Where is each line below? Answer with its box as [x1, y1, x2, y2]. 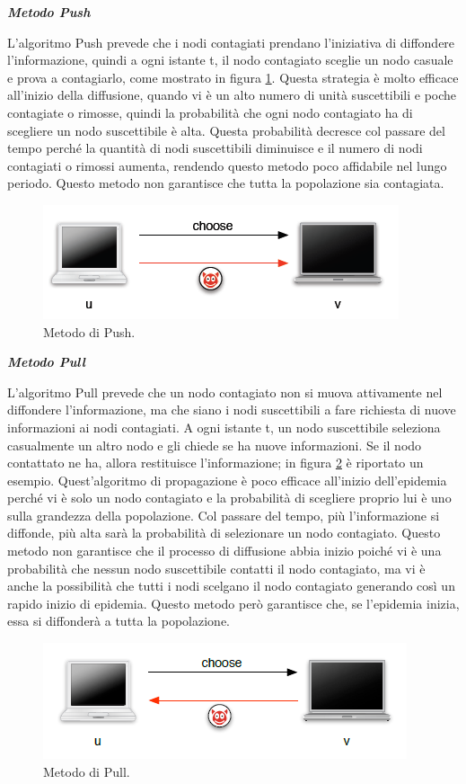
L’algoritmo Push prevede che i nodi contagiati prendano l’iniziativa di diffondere [7, 32, 455, 51]
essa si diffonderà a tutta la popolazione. [7, 611, 230, 630]
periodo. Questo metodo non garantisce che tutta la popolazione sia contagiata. [7, 174, 444, 192]
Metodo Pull [7, 352, 85, 371]
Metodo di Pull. [43, 762, 130, 780]
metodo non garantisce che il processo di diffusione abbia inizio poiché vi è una [7, 541, 442, 560]
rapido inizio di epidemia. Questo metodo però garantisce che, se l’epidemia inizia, [7, 593, 460, 612]
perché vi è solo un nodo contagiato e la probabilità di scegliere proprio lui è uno [7, 488, 452, 507]
